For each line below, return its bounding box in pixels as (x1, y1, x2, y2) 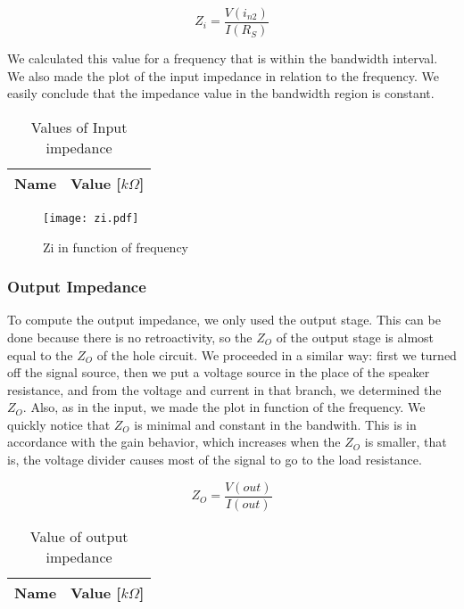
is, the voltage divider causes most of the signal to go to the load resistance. (7, 450, 422, 469)
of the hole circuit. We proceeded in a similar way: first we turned (96, 345, 457, 364)
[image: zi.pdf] (43, 211, 139, 225)
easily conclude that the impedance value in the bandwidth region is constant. (7, 84, 435, 103)
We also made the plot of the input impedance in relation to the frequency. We (7, 66, 439, 85)
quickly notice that (7, 415, 111, 433)
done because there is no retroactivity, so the (7, 327, 253, 346)
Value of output (29, 525, 128, 547)
